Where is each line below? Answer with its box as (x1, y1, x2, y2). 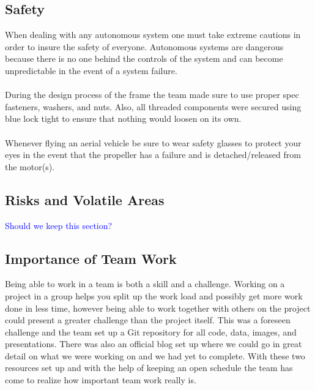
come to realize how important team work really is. (5, 373, 196, 386)
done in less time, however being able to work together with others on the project (5, 301, 311, 314)
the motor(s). (5, 160, 55, 173)
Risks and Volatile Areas (5, 190, 165, 209)
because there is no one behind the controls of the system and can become (5, 52, 283, 65)
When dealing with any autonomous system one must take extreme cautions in (5, 28, 301, 41)
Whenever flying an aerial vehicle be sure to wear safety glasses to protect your (5, 136, 302, 149)
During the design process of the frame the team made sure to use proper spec (5, 88, 299, 101)
